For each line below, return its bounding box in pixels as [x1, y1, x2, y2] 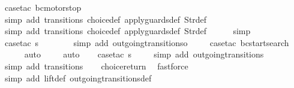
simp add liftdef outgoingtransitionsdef [4, 71, 152, 84]
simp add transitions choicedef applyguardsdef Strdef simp [4, 25, 251, 37]
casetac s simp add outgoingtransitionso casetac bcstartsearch [4, 36, 289, 48]
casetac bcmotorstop [4, 1, 82, 13]
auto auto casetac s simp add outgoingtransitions [24, 48, 264, 60]
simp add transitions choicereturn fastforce [4, 59, 188, 72]
